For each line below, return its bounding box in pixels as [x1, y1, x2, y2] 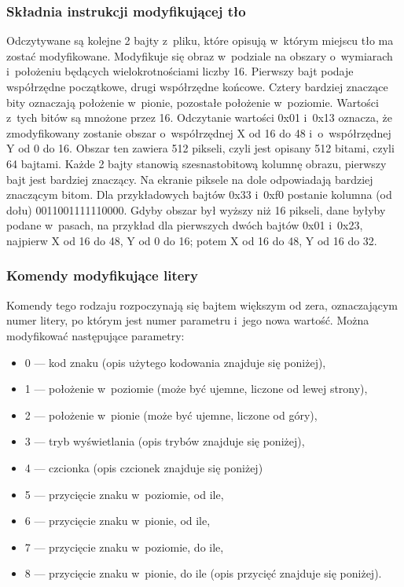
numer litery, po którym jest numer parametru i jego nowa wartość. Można [6, 312, 369, 328]
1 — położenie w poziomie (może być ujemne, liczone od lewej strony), [24, 380, 368, 397]
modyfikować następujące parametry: [6, 327, 185, 343]
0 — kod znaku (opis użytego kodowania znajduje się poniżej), [24, 354, 326, 370]
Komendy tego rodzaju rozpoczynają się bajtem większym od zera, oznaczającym [6, 296, 398, 313]
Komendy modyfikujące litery [6, 266, 199, 285]
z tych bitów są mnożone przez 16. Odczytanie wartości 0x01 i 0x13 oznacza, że [6, 109, 392, 126]
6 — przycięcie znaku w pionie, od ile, [24, 512, 211, 529]
